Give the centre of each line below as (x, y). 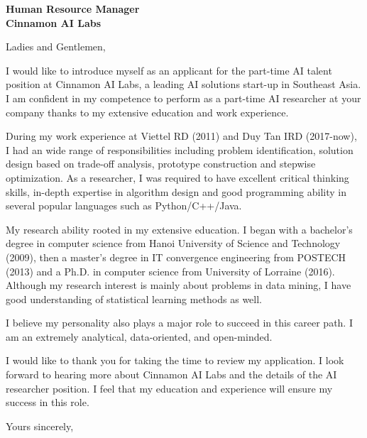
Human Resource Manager (73, 9)
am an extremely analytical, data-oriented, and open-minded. (139, 336)
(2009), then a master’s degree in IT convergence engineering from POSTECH (176, 257)
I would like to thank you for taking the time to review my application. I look (175, 360)
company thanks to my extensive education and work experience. (147, 112)
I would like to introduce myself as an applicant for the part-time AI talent (169, 70)
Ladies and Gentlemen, (56, 46)
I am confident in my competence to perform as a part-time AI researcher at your (183, 98)
